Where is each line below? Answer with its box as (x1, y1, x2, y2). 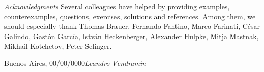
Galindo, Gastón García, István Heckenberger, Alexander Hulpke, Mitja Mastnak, (4, 30, 259, 41)
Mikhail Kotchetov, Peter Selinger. (4, 41, 112, 51)
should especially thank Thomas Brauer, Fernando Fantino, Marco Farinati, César (4, 21, 260, 31)
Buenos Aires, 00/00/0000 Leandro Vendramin (4, 57, 146, 68)
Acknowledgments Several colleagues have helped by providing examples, (4, 1, 230, 11)
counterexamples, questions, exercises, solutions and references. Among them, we (4, 11, 256, 21)
